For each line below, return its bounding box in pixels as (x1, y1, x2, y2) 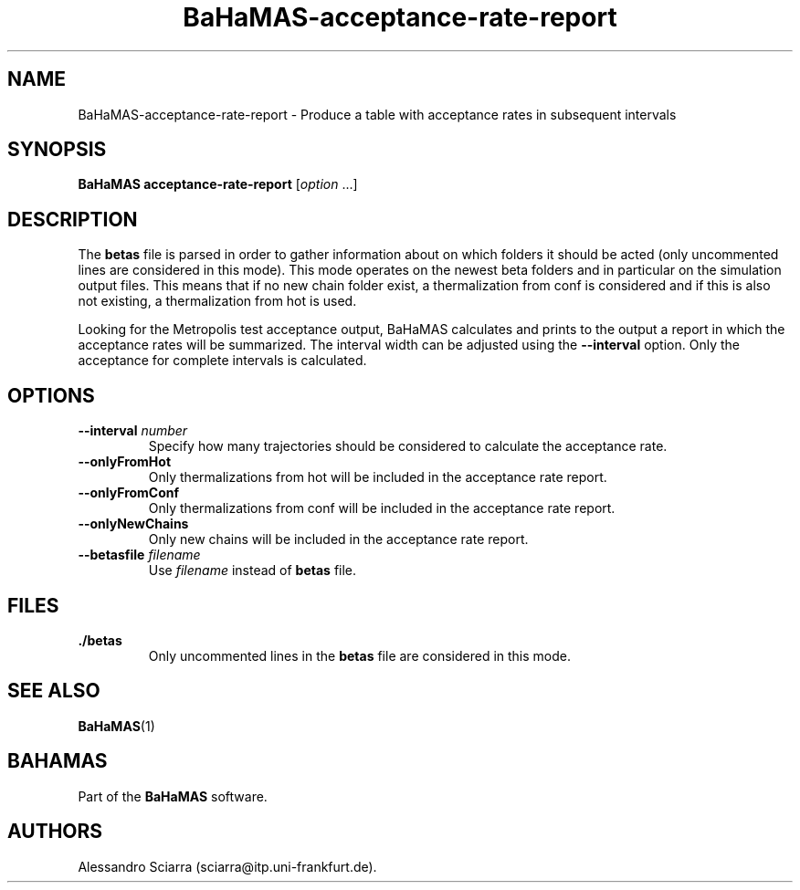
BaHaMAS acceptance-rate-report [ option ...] (78, 176, 358, 193)
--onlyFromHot (78, 454, 172, 470)
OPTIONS (7, 383, 95, 407)
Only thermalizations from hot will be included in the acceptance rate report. (148, 469, 607, 486)
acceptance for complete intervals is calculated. (78, 352, 367, 369)
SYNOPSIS (7, 138, 107, 162)
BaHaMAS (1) (78, 717, 155, 734)
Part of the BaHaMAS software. (78, 788, 268, 804)
